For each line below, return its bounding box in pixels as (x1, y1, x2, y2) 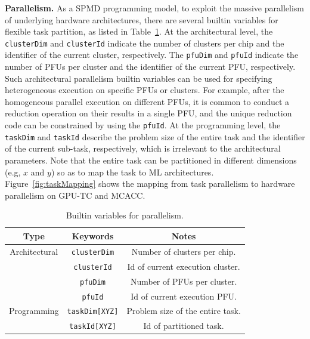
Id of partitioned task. (143, 319, 224, 332)
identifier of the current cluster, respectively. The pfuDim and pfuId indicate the (5, 48, 299, 61)
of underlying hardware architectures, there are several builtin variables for (5, 13, 278, 26)
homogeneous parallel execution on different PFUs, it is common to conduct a (5, 95, 290, 107)
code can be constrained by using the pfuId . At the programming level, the (5, 119, 281, 131)
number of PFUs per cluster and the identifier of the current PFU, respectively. (5, 60, 296, 73)
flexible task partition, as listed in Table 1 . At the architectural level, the (5, 25, 273, 38)
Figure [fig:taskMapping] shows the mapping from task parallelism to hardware (5, 177, 295, 190)
